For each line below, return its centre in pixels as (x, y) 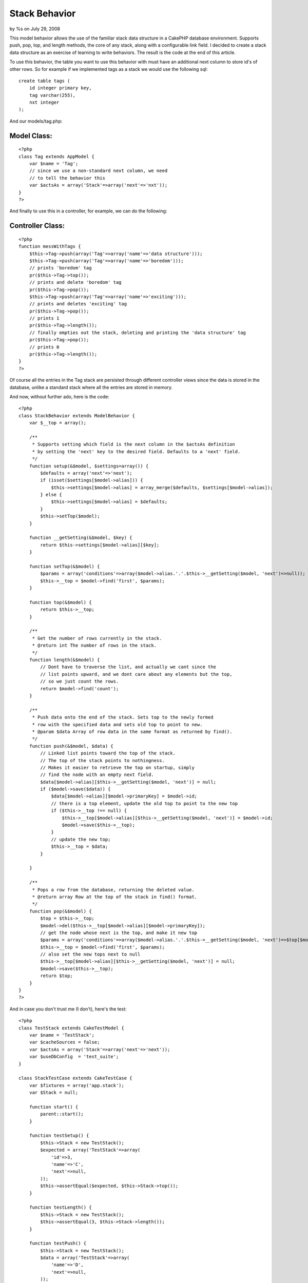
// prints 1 (44, 318)
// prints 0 (44, 347)
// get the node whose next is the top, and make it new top (119, 932)
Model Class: (31, 136)
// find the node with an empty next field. (97, 775)
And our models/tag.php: (36, 121)
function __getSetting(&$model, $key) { (81, 538)
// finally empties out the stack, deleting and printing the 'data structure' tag (138, 333)
